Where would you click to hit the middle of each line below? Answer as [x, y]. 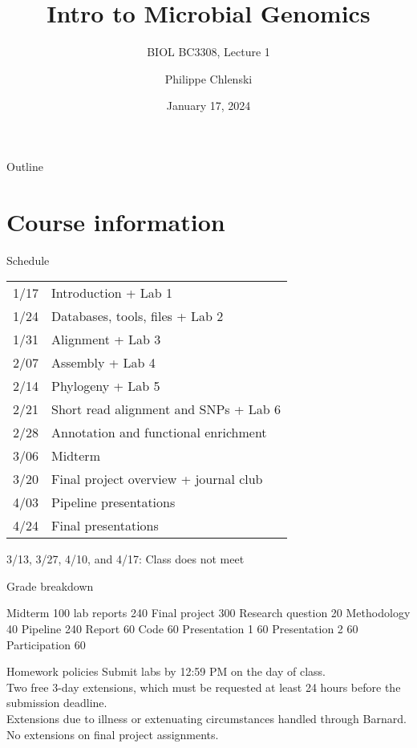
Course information [116, 221]
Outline [25, 166]
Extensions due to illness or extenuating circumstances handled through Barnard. [206, 718]
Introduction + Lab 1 [112, 293]
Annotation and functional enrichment [159, 433]
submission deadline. [57, 703]
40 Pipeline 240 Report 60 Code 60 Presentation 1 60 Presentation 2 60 [182, 628]
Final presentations [105, 526]
